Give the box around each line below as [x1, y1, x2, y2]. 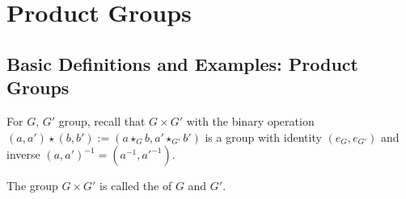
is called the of [99, 177, 172, 194]
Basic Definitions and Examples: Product [6, 51, 358, 76]
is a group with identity [205, 128, 322, 145]
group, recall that [58, 112, 146, 129]
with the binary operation [186, 112, 315, 129]
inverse [6, 146, 40, 163]
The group [6, 177, 58, 194]
